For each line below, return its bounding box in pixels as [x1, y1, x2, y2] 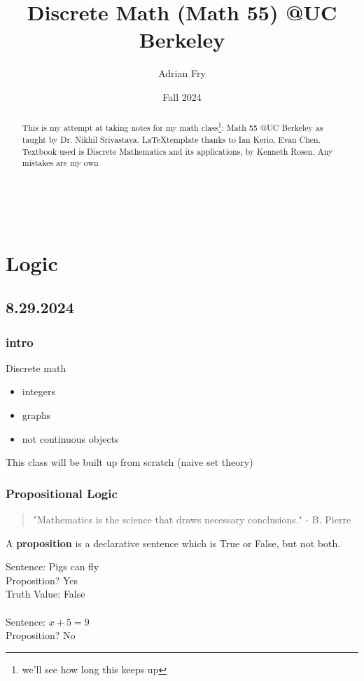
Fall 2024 [162, 89, 202, 104]
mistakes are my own [22, 157, 99, 169]
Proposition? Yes [6, 572, 78, 587]
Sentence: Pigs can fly [6, 559, 99, 574]
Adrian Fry [158, 66, 206, 81]
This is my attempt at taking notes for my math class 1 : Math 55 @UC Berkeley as [22, 120, 323, 134]
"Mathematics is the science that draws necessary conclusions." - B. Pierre [33, 512, 351, 527]
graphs [22, 408, 51, 422]
